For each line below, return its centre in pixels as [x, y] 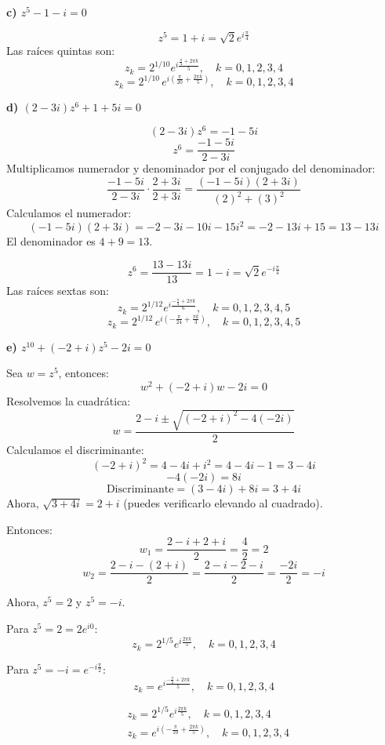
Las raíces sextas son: [58, 291]
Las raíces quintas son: [61, 51]
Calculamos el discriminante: [75, 450]
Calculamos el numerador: [69, 213]
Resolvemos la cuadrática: [69, 400]
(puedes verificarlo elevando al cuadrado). [223, 503]
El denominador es [51, 241]
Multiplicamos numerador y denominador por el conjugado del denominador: [191, 168]
